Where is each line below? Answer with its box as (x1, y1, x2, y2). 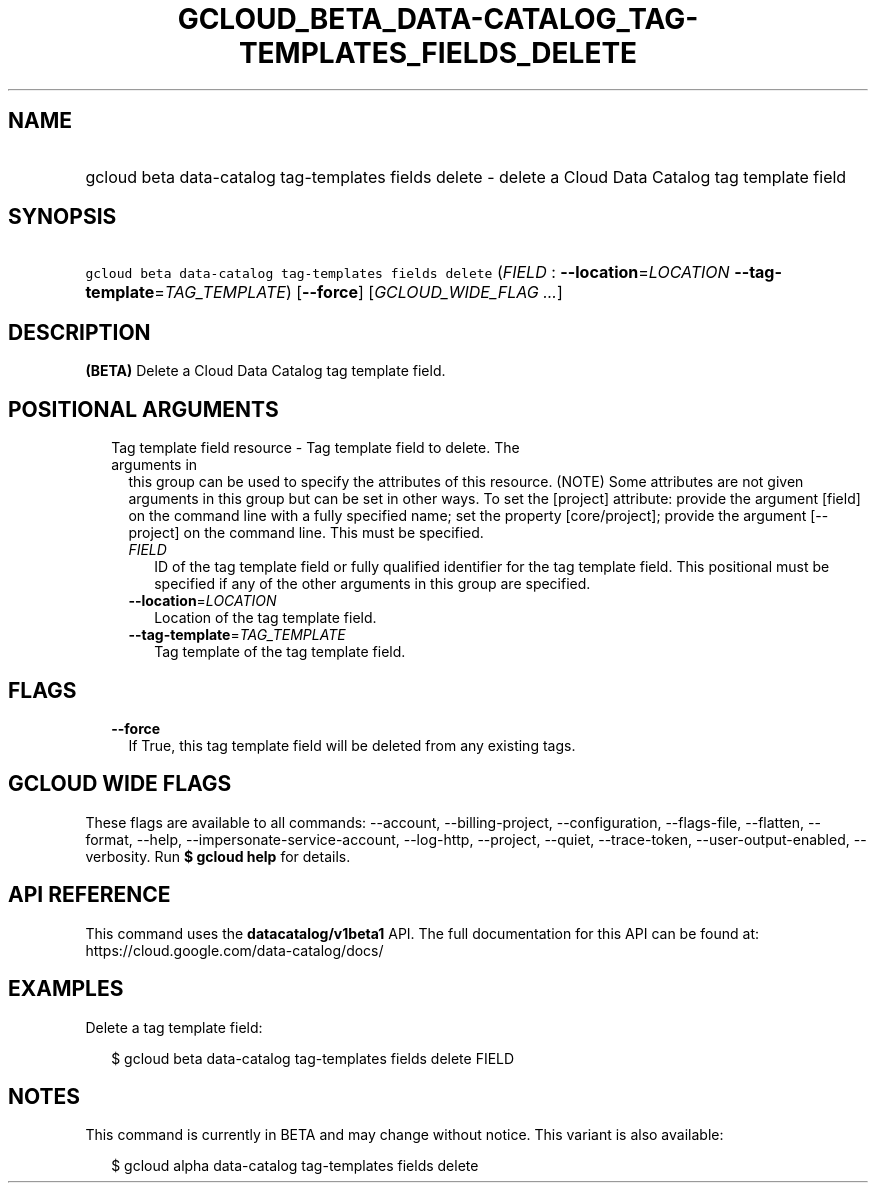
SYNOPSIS (8, 204, 117, 230)
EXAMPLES (8, 976, 124, 1002)
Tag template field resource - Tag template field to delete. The (111, 439, 520, 457)
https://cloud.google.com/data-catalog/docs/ (85, 941, 384, 959)
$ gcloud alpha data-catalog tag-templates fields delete (111, 1157, 479, 1175)
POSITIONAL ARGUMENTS (8, 396, 279, 422)
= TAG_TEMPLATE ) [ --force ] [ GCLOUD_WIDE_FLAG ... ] (154, 282, 563, 303)
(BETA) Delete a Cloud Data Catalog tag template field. (85, 362, 446, 380)
